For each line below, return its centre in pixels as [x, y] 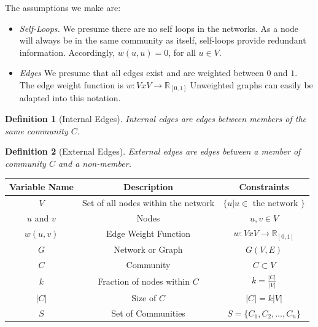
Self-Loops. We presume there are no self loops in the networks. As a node [159, 28]
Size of [144, 297]
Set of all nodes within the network [148, 202]
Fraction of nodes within [144, 281]
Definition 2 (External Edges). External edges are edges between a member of [153, 151]
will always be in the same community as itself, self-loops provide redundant [163, 40]
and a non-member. [95, 163]
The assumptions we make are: [63, 7]
